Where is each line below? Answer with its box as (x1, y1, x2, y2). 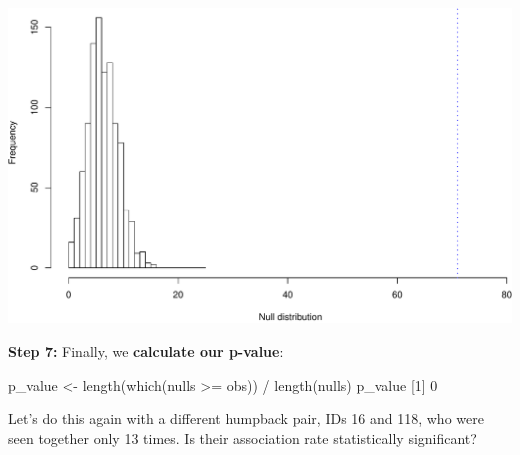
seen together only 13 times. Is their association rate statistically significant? (8, 427, 477, 448)
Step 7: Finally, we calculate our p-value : (8, 341, 284, 362)
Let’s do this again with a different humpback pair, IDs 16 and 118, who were (8, 408, 484, 429)
